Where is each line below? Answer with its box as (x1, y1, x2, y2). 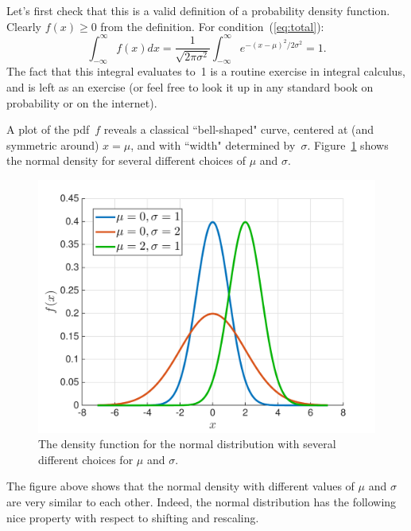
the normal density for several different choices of (6, 152, 246, 169)
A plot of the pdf (6, 121, 90, 138)
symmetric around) (6, 136, 99, 153)
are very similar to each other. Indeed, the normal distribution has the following (6, 494, 397, 510)
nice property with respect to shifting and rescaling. (6, 509, 259, 525)
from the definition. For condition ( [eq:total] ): (100, 18, 324, 34)
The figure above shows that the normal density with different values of (6, 478, 355, 494)
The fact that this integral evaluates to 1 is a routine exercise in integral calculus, (6, 63, 405, 80)
